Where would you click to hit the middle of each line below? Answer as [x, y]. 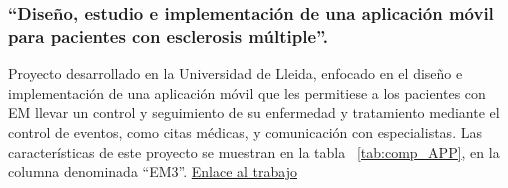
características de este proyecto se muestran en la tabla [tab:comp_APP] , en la [254, 151]
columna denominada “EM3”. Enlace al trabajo [153, 171]
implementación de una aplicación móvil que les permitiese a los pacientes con [247, 92]
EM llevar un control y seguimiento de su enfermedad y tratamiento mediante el [254, 112]
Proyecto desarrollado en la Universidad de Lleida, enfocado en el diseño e [235, 73]
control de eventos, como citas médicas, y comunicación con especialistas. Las [245, 131]
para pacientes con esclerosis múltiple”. [168, 35]
